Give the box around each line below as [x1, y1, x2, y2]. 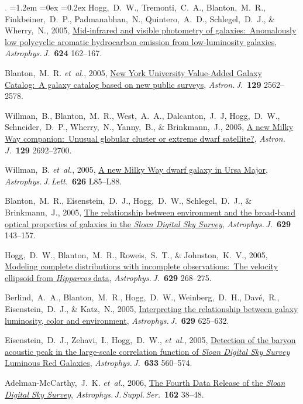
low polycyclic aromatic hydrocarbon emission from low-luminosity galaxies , [5, 35, 277, 47]
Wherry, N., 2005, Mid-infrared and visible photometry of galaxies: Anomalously [5, 24, 297, 36]
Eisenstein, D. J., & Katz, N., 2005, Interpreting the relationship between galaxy [5, 303, 298, 315]
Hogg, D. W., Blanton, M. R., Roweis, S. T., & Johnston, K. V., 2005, [5, 248, 268, 261]
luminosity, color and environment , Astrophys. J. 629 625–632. [5, 314, 229, 326]
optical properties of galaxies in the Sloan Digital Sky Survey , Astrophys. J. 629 [5, 217, 291, 230]
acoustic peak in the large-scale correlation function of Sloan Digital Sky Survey [5, 345, 290, 357]
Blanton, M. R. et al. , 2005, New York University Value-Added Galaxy [5, 66, 262, 78]
